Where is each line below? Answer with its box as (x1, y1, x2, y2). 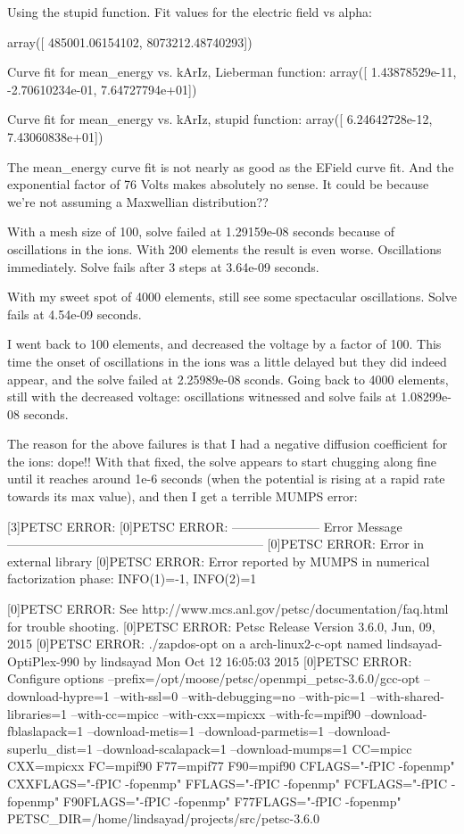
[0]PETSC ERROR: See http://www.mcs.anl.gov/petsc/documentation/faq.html (7, 599, 449, 618)
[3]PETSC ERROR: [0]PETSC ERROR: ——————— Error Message (7, 516, 402, 535)
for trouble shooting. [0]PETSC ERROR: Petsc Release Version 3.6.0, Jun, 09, (7, 616, 435, 635)
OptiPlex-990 (7, 651, 79, 670)
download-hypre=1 (7, 687, 110, 705)
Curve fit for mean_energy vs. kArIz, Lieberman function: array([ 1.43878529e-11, (7, 62, 457, 81)
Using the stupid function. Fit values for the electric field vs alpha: (7, 3, 372, 21)
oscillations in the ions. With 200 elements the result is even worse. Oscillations (7, 239, 442, 258)
